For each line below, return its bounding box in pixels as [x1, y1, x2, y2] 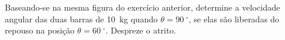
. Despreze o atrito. [105, 24, 176, 36]
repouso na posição [5, 24, 75, 36]
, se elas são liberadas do [188, 12, 280, 25]
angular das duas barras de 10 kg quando [5, 12, 158, 25]
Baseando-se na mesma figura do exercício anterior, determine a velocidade [5, 1, 280, 13]
